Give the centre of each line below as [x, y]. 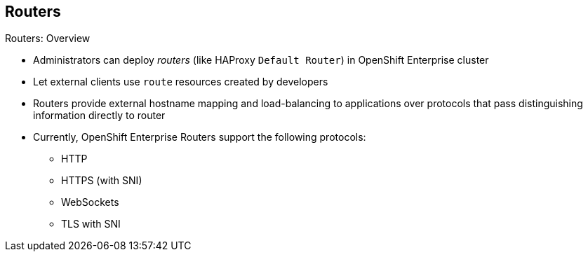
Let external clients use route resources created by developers [181, 82]
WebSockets [90, 202]
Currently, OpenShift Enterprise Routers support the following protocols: [200, 137]
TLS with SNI [91, 224]
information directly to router [99, 116]
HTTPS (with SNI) [102, 181]
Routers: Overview [48, 39]
